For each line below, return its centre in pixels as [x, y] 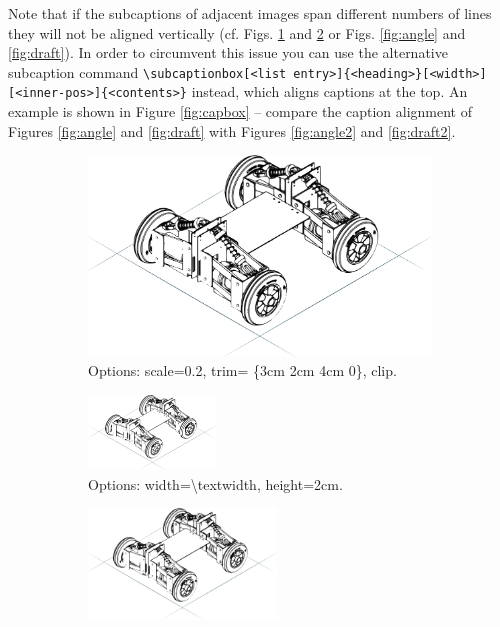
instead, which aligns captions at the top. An [329, 91]
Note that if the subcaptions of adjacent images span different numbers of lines [250, 13]
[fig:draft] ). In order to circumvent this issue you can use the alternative [228, 52]
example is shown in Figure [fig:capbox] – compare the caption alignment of [240, 111]
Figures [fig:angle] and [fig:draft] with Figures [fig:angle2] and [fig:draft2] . [232, 130]
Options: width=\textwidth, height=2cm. [215, 483]
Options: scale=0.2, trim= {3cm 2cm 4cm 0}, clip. [242, 370]
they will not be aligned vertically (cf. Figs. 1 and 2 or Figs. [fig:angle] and [237, 32]
